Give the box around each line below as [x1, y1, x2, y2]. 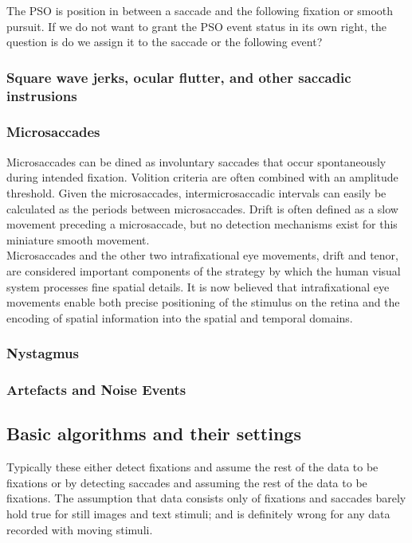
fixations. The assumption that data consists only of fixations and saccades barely [6, 490, 406, 506]
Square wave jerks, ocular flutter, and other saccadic [6, 67, 351, 87]
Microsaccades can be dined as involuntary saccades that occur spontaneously [6, 153, 386, 170]
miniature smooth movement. [6, 231, 150, 248]
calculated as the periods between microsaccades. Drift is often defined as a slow [6, 200, 398, 217]
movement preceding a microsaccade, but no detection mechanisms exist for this [6, 216, 398, 232]
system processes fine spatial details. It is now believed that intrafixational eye [6, 278, 390, 295]
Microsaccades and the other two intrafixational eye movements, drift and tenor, [6, 247, 398, 264]
